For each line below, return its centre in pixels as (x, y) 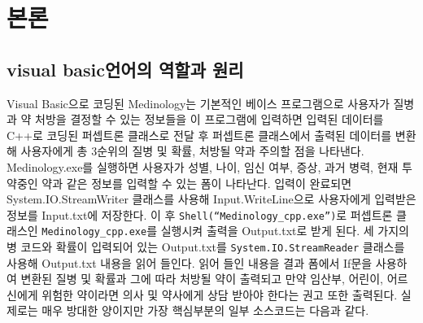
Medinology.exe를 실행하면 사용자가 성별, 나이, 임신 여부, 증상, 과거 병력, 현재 (203, 166)
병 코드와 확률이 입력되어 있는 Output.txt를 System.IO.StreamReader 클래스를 (206, 247)
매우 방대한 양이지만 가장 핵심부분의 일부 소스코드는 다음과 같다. (205, 310)
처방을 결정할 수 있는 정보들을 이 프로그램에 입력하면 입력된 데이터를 (209, 119)
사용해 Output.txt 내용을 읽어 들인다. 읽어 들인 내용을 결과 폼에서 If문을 (190, 262)
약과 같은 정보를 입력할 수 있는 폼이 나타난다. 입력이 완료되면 (197, 183)
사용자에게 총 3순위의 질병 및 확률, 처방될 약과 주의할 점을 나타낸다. (192, 151)
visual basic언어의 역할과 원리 (125, 69)
